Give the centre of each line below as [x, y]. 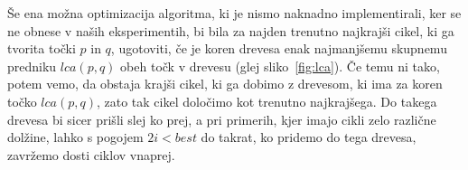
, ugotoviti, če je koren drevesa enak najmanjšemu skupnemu [279, 48]
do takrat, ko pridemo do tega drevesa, [309, 137]
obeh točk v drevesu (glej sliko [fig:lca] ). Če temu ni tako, [280, 66]
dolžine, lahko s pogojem [75, 137]
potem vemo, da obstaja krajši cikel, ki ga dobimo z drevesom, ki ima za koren [225, 84]
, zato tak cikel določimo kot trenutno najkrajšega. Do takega [267, 101]
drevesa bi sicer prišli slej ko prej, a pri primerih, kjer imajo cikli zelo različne [222, 119]
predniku [32, 66]
